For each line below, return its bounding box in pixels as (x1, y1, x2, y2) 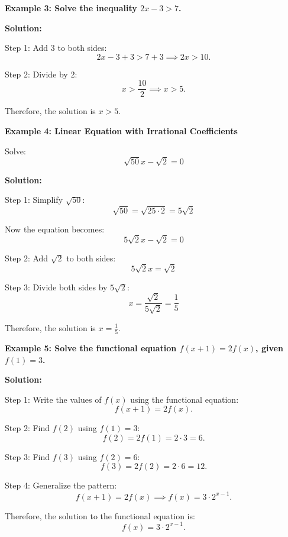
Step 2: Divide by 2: (5, 67, 77, 80)
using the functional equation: (130, 393, 239, 405)
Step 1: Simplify (5, 193, 63, 206)
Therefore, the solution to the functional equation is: (5, 509, 195, 522)
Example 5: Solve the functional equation (5, 341, 177, 354)
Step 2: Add (5, 251, 48, 264)
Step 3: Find (5, 450, 50, 462)
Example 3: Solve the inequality (5, 2, 137, 14)
